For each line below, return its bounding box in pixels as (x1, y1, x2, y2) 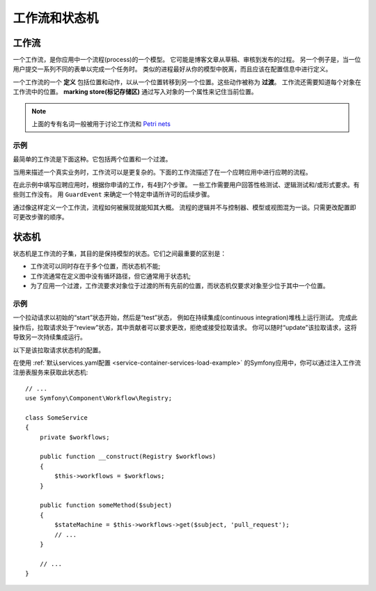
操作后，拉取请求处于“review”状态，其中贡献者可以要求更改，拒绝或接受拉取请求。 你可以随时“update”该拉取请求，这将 (13, 323, 357, 331)
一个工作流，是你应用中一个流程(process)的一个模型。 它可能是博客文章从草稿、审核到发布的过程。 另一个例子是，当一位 (13, 56, 361, 64)
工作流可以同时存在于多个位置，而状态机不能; (30, 262, 161, 271)
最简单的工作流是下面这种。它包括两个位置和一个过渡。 (13, 155, 172, 164)
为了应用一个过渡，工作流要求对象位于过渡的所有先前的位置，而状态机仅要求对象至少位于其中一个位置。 (30, 282, 329, 290)
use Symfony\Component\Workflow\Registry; (25, 394, 173, 402)
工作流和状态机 (13, 10, 99, 26)
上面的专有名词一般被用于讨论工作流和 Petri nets (31, 120, 171, 128)
